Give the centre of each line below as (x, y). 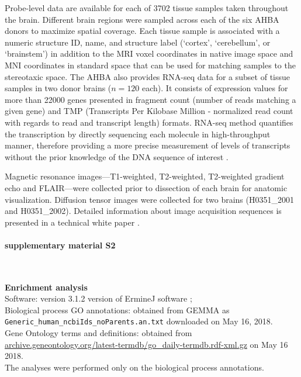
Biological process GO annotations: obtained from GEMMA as (117, 309)
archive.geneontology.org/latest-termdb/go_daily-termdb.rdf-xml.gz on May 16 (146, 344)
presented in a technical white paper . (72, 222)
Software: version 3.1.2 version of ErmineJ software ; (98, 298)
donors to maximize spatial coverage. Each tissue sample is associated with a (142, 31)
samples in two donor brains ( (58, 88)
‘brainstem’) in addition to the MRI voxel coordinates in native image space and (149, 53)
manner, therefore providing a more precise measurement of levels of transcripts (148, 145)
